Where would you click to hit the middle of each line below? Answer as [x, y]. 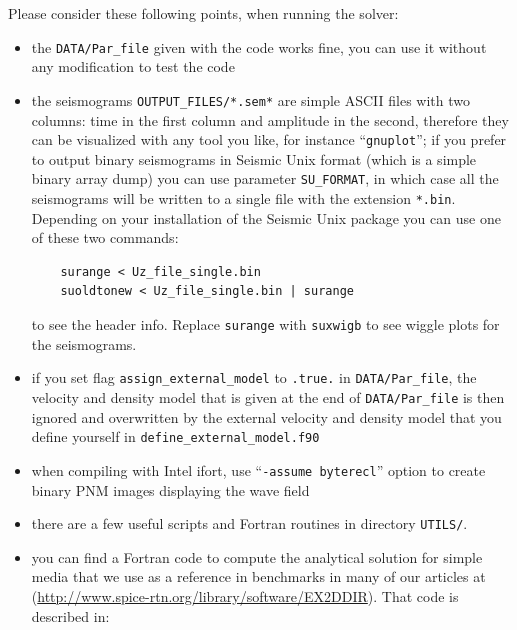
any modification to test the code [133, 66]
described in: [70, 615]
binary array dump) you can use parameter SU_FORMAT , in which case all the [265, 178]
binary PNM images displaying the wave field [170, 489]
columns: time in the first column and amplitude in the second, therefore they [270, 119]
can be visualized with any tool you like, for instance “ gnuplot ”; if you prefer [269, 139]
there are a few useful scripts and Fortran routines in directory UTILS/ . [249, 523]
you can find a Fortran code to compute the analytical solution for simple [257, 556]
